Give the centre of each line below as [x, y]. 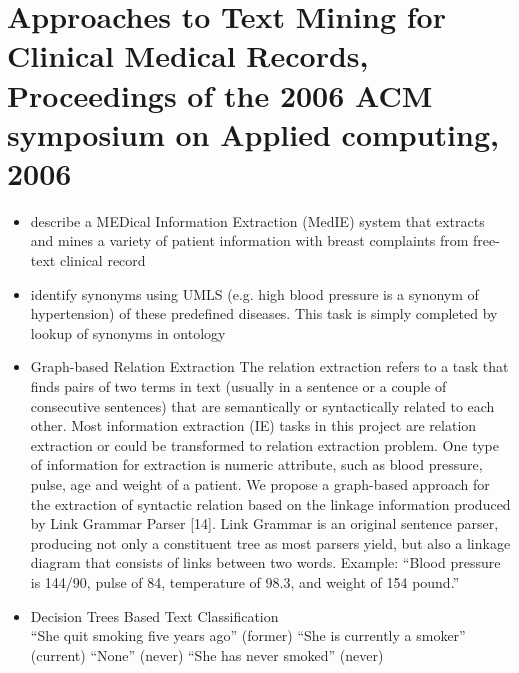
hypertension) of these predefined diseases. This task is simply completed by [264, 313]
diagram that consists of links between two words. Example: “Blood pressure [265, 562]
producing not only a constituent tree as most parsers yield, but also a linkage [270, 542]
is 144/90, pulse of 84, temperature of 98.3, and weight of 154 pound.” [245, 581]
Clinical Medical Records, [188, 55]
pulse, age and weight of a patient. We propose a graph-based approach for [260, 484]
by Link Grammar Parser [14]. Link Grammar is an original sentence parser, [264, 523]
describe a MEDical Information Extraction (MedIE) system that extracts [257, 220]
